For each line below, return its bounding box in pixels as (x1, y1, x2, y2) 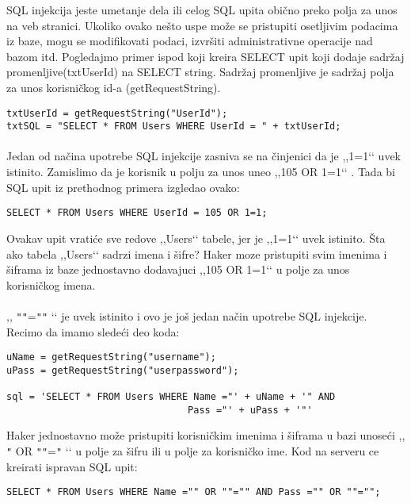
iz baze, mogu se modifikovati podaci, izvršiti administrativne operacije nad (6, 33, 373, 49)
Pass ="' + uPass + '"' (188, 404, 313, 416)
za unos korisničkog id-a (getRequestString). (6, 79, 221, 95)
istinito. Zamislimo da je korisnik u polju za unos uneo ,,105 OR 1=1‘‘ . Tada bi (6, 163, 395, 180)
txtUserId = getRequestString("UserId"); (6, 107, 228, 119)
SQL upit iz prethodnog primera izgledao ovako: (6, 179, 240, 195)
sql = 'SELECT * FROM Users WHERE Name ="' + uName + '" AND (6, 391, 336, 403)
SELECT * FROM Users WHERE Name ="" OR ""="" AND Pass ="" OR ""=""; (6, 486, 381, 498)
